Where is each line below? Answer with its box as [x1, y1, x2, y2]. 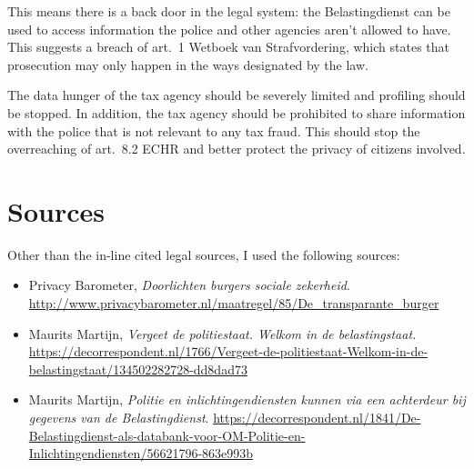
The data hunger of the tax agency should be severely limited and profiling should [7, 85, 466, 105]
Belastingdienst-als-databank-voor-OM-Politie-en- [28, 425, 306, 444]
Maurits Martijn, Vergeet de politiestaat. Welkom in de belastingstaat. [28, 324, 417, 343]
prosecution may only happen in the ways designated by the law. [7, 55, 368, 74]
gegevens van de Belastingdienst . [28, 408, 209, 427]
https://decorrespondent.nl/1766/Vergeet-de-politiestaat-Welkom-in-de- [28, 342, 429, 361]
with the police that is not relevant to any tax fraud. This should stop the [7, 121, 420, 140]
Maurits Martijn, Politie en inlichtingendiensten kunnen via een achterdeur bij [28, 390, 466, 409]
